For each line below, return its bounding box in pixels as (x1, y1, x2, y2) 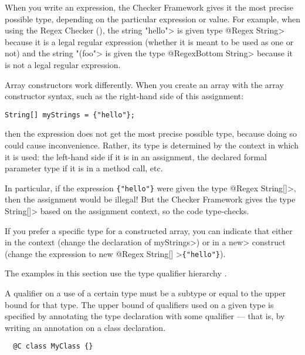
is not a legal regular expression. (5, 58, 121, 70)
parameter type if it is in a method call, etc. (5, 162, 163, 174)
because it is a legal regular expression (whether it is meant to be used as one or (5, 35, 294, 48)
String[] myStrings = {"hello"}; (5, 110, 135, 119)
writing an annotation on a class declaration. (5, 321, 166, 333)
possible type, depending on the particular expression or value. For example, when (5, 12, 300, 25)
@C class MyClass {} (13, 342, 93, 351)
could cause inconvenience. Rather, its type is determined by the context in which (5, 139, 299, 151)
